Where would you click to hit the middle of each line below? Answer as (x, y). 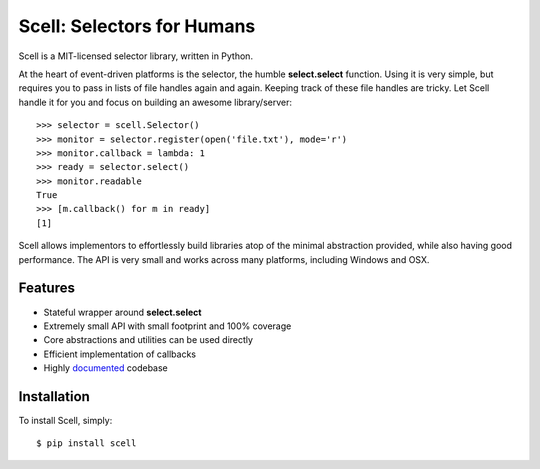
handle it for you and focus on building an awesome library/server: (155, 102)
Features (46, 288)
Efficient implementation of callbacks (120, 354)
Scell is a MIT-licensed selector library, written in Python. (136, 56)
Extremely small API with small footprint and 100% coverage (167, 326)
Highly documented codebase (106, 368)
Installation (54, 396)
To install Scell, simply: (65, 420)
